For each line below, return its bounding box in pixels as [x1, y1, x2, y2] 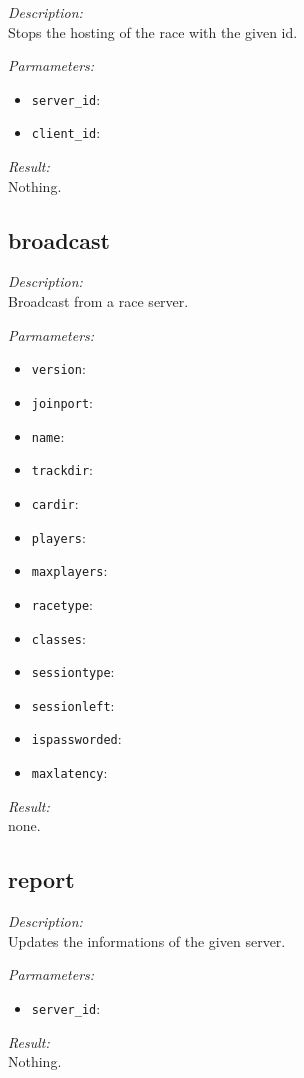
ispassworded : [31, 728, 122, 749]
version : [31, 358, 86, 379]
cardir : [31, 492, 79, 513]
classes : [31, 627, 86, 648]
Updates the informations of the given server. [8, 930, 286, 951]
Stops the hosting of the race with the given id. [8, 21, 298, 42]
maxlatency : [31, 762, 108, 783]
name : [31, 425, 65, 446]
